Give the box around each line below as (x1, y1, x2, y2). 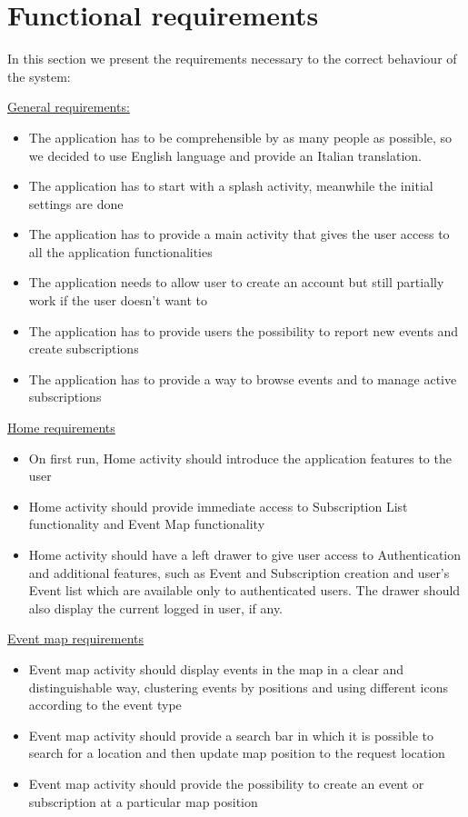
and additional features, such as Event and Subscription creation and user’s (28, 563, 450, 582)
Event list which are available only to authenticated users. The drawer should (28, 581, 461, 600)
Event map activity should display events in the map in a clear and (28, 659, 404, 678)
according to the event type (28, 695, 182, 714)
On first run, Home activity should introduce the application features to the (28, 448, 452, 467)
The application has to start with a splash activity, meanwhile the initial (28, 176, 433, 195)
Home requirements (7, 418, 115, 437)
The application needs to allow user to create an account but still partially (28, 273, 444, 292)
